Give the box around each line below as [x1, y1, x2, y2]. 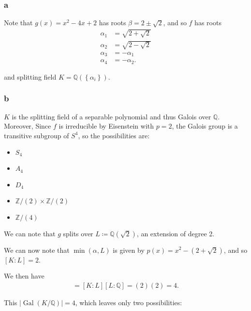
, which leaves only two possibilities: [75, 297, 182, 307]
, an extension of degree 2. [136, 228, 215, 238]
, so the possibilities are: [78, 130, 150, 140]
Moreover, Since [4, 121, 51, 131]
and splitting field [4, 71, 57, 82]
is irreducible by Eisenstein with [59, 121, 154, 131]
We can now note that [4, 245, 70, 255]
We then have [4, 271, 44, 281]
